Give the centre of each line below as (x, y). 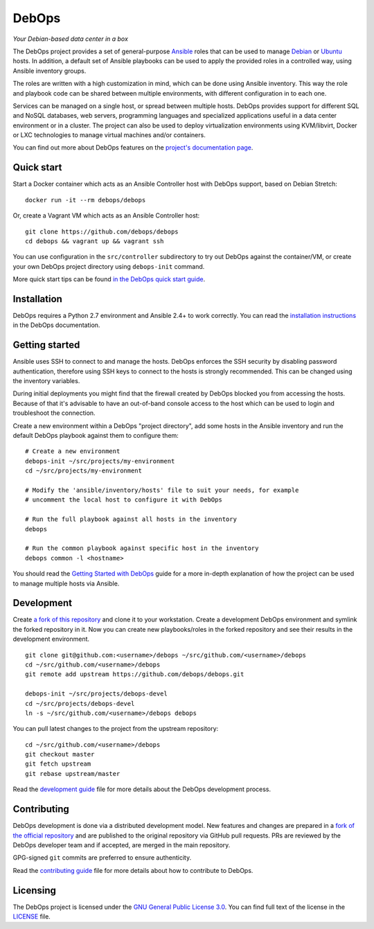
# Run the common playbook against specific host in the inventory (142, 548)
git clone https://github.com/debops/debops (102, 231)
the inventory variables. (46, 381)
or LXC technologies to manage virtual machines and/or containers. (109, 135)
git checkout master (60, 754)
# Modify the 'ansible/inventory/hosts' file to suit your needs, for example (162, 490)
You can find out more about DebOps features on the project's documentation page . (133, 148)
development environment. (51, 639)
